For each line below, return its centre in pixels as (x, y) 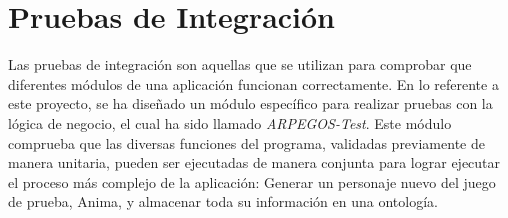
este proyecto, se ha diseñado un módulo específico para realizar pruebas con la (250, 103)
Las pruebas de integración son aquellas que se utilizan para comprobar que (240, 64)
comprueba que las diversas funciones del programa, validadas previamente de (246, 142)
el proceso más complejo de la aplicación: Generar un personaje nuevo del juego (252, 181)
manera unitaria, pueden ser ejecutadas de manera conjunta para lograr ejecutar (254, 162)
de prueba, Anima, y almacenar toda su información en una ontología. (223, 201)
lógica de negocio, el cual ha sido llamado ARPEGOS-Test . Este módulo (230, 122)
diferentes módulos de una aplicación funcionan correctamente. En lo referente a (253, 83)
